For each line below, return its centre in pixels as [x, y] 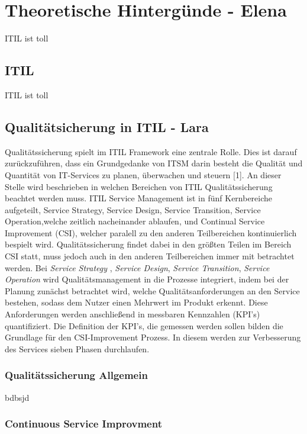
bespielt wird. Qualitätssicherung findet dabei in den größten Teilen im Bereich [148, 244]
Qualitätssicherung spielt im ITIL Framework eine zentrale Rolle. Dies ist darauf [151, 151]
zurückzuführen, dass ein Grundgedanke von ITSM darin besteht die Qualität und [154, 163]
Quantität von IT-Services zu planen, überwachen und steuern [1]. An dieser [143, 174]
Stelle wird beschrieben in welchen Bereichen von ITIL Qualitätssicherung [139, 186]
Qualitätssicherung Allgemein [76, 375]
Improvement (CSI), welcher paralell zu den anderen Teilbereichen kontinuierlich [151, 232]
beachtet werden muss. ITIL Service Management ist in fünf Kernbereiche [139, 198]
